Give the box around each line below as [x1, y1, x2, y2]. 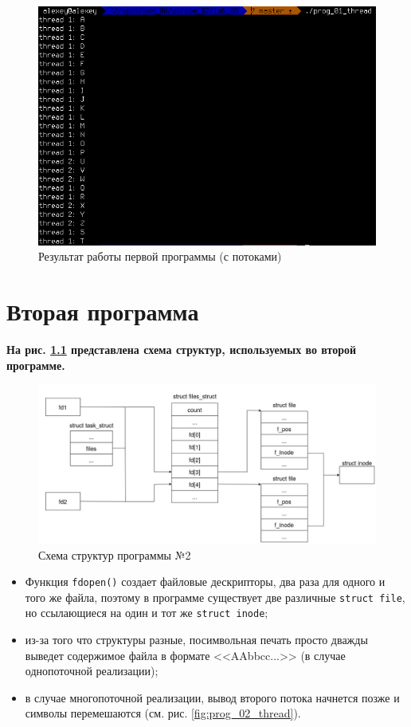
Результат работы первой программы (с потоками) [38, 248, 282, 265]
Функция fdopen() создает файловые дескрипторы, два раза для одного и [25, 573, 386, 590]
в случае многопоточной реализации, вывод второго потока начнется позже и [25, 689, 400, 705]
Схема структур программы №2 [38, 546, 191, 563]
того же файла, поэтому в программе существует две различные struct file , [25, 588, 405, 605]
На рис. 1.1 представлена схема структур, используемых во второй [6, 341, 357, 358]
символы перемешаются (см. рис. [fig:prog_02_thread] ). [25, 705, 301, 721]
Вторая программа [6, 295, 199, 328]
